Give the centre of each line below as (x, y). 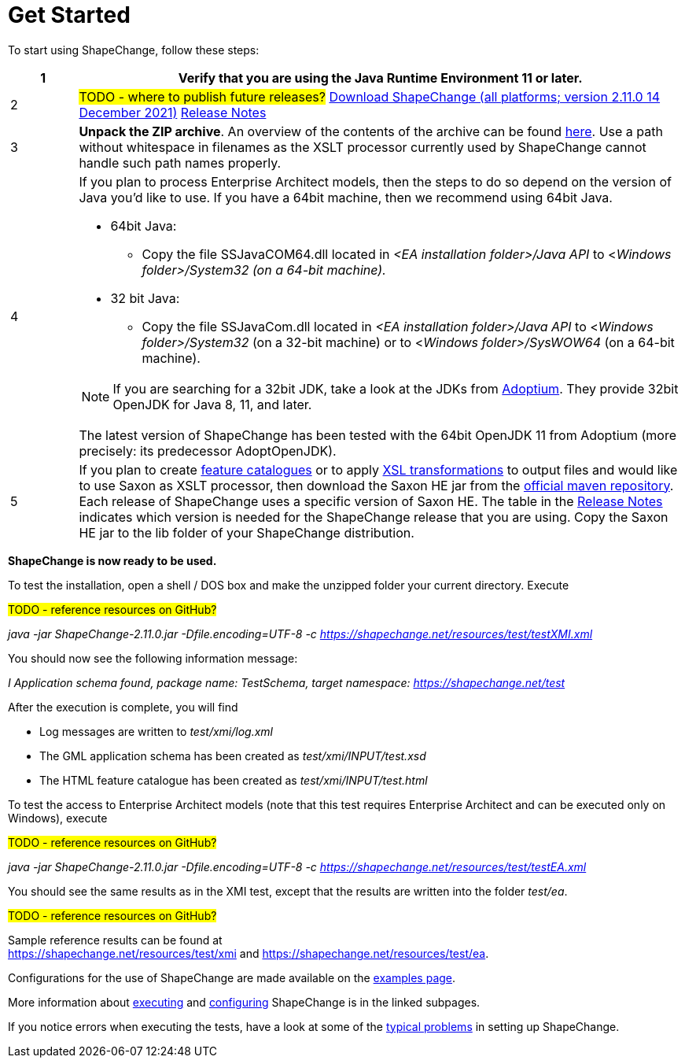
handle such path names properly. (180, 163)
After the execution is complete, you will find (123, 707)
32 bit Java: (145, 298)
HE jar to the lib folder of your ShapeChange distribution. (247, 532)
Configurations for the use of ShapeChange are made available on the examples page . (232, 977)
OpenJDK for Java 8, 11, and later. (212, 404)
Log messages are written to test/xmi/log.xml (156, 731)
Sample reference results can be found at (115, 940)
